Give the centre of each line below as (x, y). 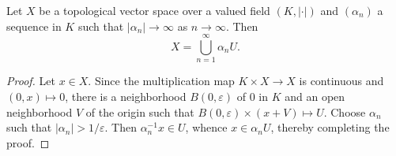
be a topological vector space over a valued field (155, 10)
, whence (206, 127)
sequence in (34, 26)
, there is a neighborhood (126, 96)
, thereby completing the (330, 127)
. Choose (345, 111)
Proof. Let (31, 81)
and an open (315, 96)
